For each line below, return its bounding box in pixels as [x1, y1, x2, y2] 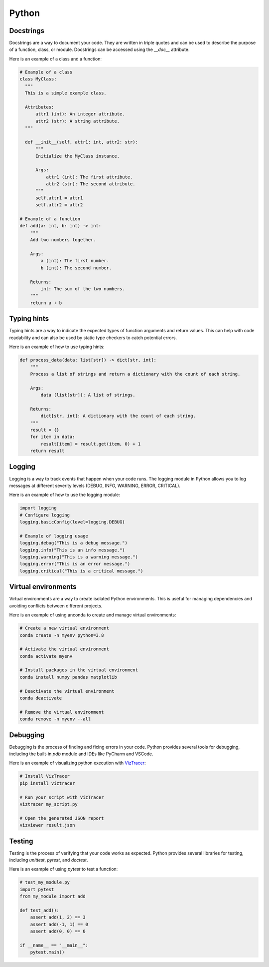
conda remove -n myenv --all [19, 716, 91, 722]
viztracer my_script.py [19, 802, 78, 807]
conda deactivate [19, 695, 62, 701]
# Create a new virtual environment [19, 625, 110, 631]
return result [30, 448, 65, 454]
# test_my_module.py [19, 880, 70, 885]
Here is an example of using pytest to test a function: [9, 866, 118, 872]
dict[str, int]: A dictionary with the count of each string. [40, 413, 196, 419]
